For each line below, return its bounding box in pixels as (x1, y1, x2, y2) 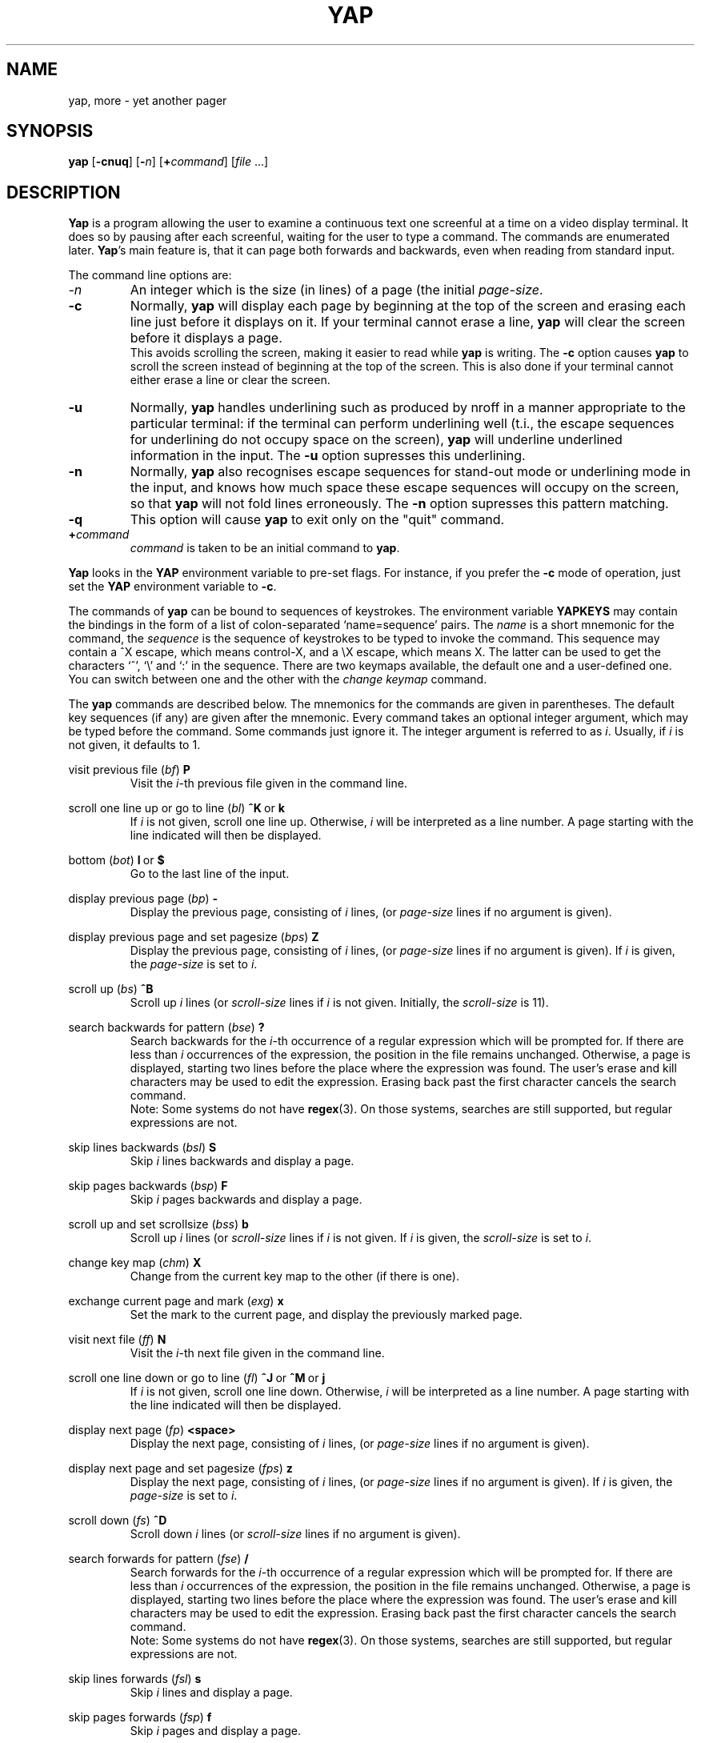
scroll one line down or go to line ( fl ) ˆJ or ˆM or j (68, 1371, 326, 1385)
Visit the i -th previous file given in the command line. (130, 776, 407, 791)
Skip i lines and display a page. (130, 1685, 293, 1700)
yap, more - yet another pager (68, 93, 227, 107)
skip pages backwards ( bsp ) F (68, 1179, 228, 1193)
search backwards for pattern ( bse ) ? (68, 1020, 265, 1035)
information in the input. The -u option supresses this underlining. (130, 447, 526, 464)
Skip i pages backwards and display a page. (130, 1192, 363, 1207)
